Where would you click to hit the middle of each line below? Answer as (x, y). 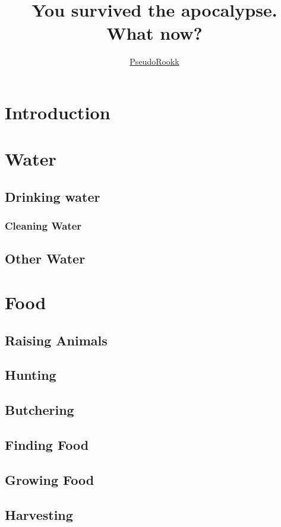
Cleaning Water (43, 226)
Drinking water (53, 196)
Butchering (40, 410)
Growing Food (50, 479)
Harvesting (39, 514)
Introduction (58, 112)
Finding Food (47, 444)
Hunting (31, 375)
